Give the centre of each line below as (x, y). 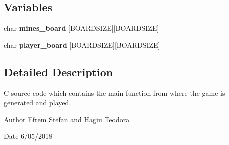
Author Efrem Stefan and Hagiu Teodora (67, 119)
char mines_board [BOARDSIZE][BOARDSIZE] (82, 28)
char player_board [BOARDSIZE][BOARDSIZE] (82, 45)
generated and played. (38, 103)
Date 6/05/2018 (28, 136)
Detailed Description (59, 72)
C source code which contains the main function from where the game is (114, 93)
